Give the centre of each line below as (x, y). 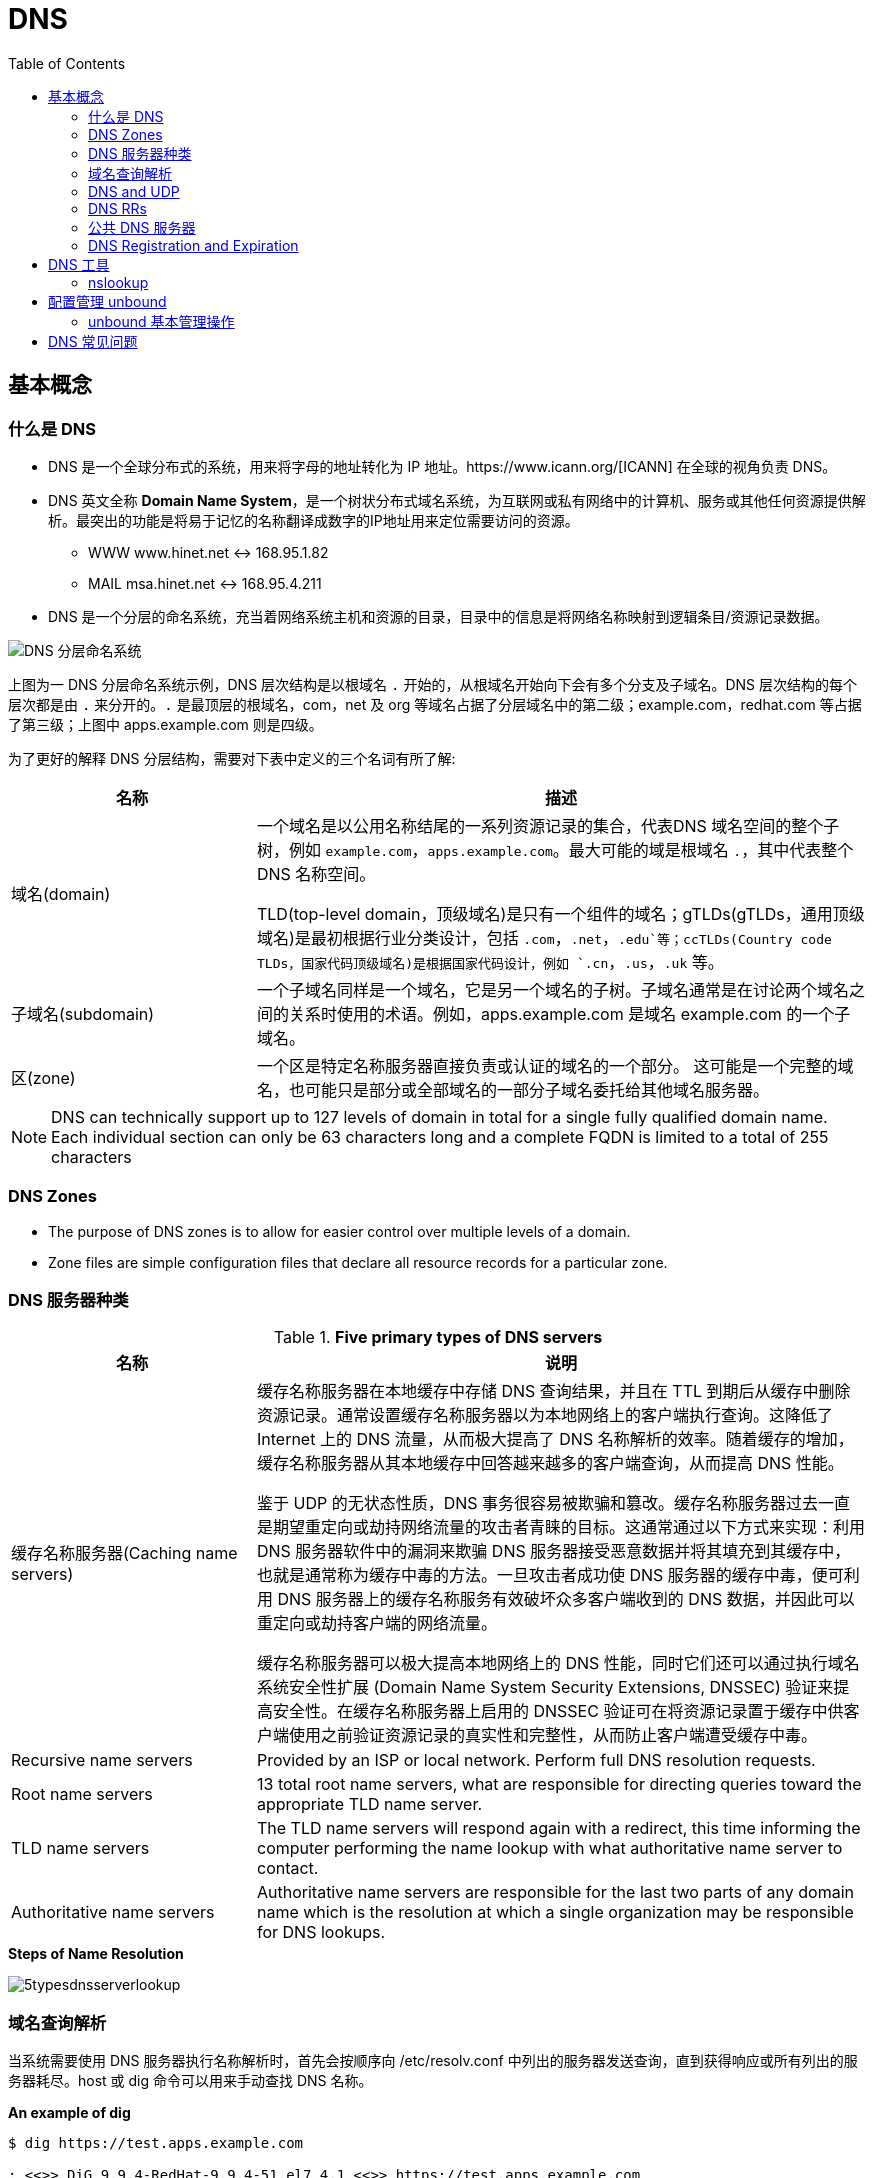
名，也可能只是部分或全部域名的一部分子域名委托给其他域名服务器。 (512, 1089)
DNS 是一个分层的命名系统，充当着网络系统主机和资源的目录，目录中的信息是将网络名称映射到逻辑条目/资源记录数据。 (438, 616)
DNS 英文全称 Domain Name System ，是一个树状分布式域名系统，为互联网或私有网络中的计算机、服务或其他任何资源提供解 (457, 500)
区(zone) (43, 1077)
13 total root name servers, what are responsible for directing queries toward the (559, 1784)
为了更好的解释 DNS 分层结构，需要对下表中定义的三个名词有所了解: (232, 758)
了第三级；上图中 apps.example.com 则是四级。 (165, 724)
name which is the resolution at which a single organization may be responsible (555, 1912)
